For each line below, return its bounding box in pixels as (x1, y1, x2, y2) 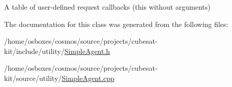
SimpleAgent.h (64, 45, 110, 56)
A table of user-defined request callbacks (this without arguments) (4, 2, 211, 12)
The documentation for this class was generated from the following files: (4, 18, 228, 29)
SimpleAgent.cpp (62, 72, 114, 83)
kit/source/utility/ (4, 72, 62, 83)
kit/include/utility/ (4, 45, 65, 56)
